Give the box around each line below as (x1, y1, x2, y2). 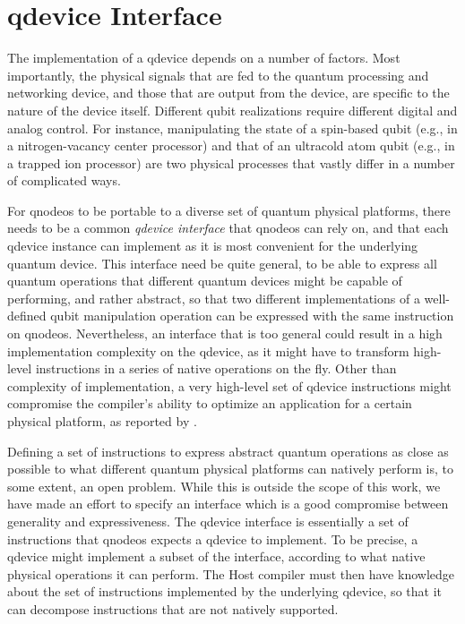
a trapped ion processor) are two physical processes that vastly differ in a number (7, 153, 455, 172)
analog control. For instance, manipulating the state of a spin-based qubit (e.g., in (7, 118, 458, 137)
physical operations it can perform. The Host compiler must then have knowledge (7, 564, 454, 583)
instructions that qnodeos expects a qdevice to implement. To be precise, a (7, 529, 418, 548)
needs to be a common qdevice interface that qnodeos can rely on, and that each (7, 218, 449, 237)
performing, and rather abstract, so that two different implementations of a (7, 288, 420, 307)
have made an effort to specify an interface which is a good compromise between (7, 494, 449, 513)
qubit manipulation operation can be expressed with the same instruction (50, 306, 454, 325)
